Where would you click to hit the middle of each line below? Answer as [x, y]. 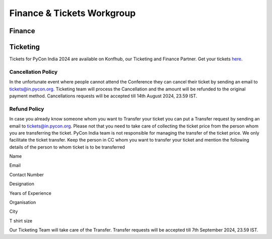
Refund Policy [27, 109]
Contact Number [27, 174]
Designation [22, 184]
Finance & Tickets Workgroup [73, 13]
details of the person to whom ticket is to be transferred [67, 147]
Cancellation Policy [33, 72]
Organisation [23, 202]
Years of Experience [30, 193]
